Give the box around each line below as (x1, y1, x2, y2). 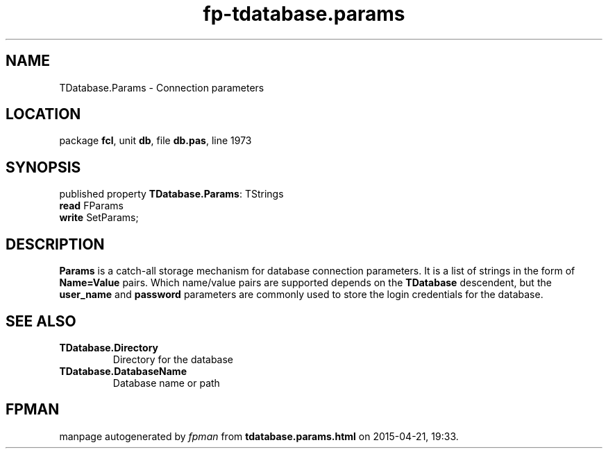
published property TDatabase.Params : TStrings (59, 188, 284, 200)
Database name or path (112, 376, 220, 389)
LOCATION (6, 105, 81, 123)
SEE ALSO (6, 312, 76, 330)
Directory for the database (112, 353, 234, 365)
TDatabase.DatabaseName (59, 365, 187, 377)
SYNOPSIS (6, 158, 81, 176)
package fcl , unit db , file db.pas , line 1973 (59, 134, 252, 147)
